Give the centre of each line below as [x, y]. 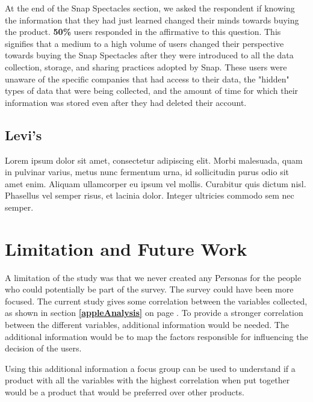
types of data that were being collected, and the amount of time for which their [152, 91]
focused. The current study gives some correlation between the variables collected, [156, 301]
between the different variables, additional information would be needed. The [147, 325]
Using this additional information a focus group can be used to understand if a [150, 368]
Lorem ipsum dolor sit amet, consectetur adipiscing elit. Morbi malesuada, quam [154, 160]
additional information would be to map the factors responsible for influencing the [156, 336]
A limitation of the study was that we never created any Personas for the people [153, 277]
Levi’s [23, 135]
